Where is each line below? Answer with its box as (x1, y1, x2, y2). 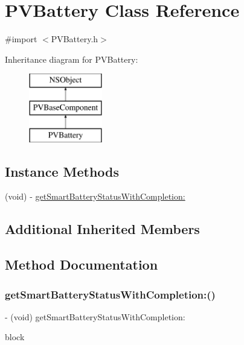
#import (5, 33, 37, 45)
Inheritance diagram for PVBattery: (5, 52, 138, 65)
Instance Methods (5, 162, 119, 180)
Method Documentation (5, 255, 158, 274)
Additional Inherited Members (5, 220, 200, 238)
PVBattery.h (51, 33, 98, 45)
